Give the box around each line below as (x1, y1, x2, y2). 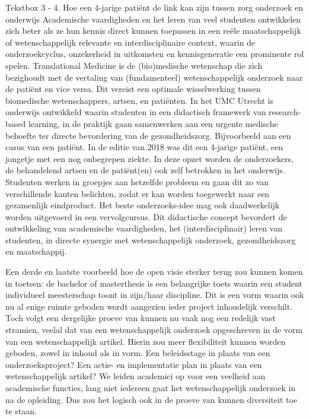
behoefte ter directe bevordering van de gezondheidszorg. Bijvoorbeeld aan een (5, 129, 291, 141)
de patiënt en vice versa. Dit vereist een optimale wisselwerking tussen (5, 82, 261, 95)
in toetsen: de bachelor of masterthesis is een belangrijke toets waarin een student (5, 277, 302, 289)
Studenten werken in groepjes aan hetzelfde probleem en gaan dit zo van (5, 175, 269, 188)
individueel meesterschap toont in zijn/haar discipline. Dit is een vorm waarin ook (5, 288, 304, 301)
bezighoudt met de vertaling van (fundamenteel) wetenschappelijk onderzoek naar (5, 71, 303, 83)
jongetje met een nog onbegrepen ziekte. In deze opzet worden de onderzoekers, (5, 152, 294, 164)
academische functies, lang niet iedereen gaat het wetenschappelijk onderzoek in (5, 382, 296, 393)
